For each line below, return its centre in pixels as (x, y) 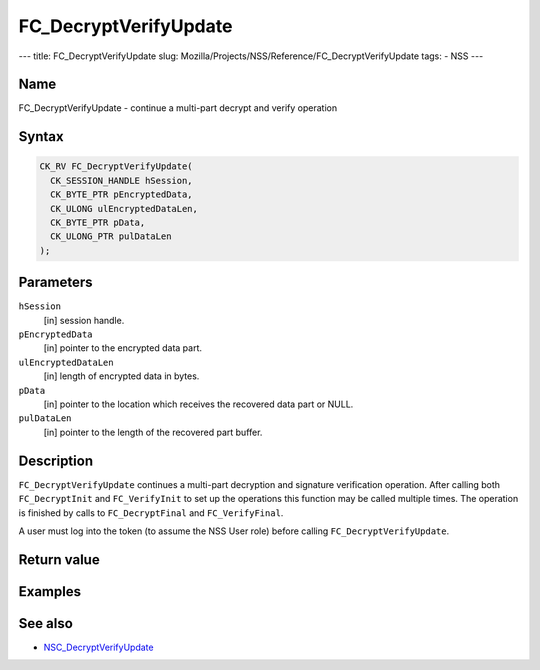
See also (46, 623)
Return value (59, 559)
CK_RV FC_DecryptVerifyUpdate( (116, 166)
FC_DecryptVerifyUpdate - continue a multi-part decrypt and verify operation (178, 108)
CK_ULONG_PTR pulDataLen (111, 236)
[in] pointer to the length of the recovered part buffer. (153, 432)
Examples (50, 591)
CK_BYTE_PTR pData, (98, 223)
